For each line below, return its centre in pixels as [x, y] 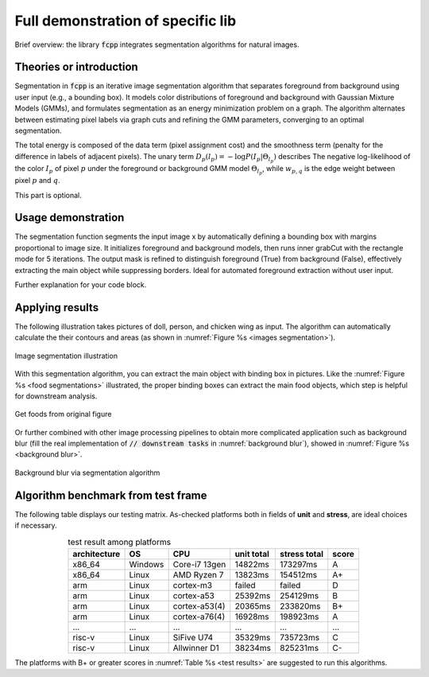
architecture [97, 554]
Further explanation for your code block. [81, 285]
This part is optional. [48, 195]
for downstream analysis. [56, 396]
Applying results [57, 307]
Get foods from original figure [63, 414]
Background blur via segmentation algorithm [87, 473]
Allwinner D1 [196, 648]
